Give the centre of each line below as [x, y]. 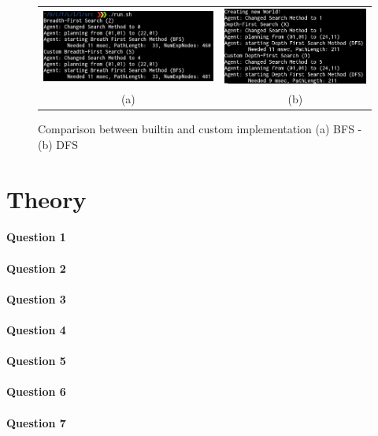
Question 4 [36, 329]
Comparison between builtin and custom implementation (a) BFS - [200, 129]
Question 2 [36, 268]
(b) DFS [58, 144]
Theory [46, 198]
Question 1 [36, 237]
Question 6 [36, 391]
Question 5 [36, 361]
